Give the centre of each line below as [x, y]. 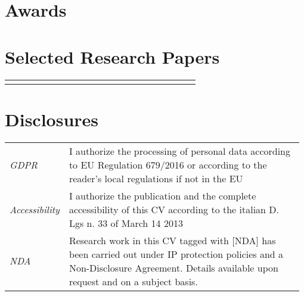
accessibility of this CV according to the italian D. [174, 209]
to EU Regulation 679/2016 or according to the [168, 164]
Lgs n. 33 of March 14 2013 [126, 223]
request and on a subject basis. [133, 281]
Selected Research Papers [112, 56]
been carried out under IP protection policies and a [176, 254]
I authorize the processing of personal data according [180, 151]
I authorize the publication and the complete [162, 195]
